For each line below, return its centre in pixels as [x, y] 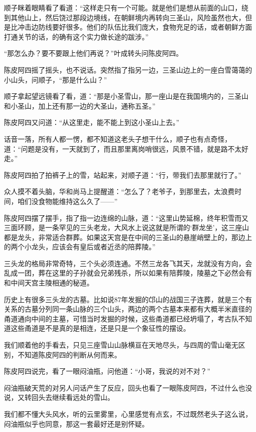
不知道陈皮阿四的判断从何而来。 [69, 354]
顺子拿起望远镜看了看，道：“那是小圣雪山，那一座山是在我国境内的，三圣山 [126, 96]
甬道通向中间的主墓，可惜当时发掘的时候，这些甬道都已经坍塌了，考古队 [121, 318]
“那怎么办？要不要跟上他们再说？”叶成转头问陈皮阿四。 [94, 53]
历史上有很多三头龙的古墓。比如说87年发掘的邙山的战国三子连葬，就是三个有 [128, 299]
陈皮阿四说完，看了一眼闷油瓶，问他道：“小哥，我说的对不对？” [107, 371]
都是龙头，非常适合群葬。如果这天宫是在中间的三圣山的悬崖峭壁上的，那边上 [128, 237]
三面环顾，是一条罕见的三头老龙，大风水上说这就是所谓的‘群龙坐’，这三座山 [127, 227]
